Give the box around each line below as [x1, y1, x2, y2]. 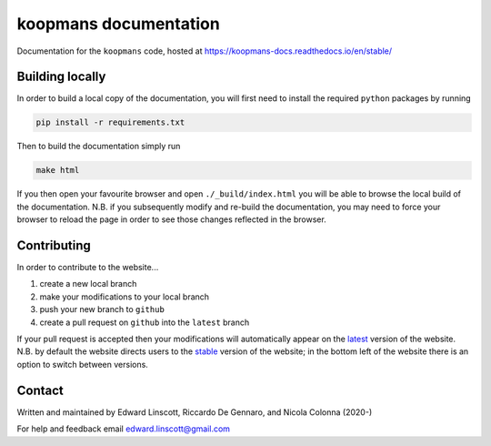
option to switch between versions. [16, 359, 149, 370]
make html [35, 165, 80, 176]
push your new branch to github [39, 304, 165, 315]
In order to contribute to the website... [16, 262, 159, 273]
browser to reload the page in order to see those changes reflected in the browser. [16, 214, 326, 225]
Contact [16, 382, 64, 398]
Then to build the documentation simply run [16, 141, 181, 152]
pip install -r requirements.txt [35, 117, 185, 127]
